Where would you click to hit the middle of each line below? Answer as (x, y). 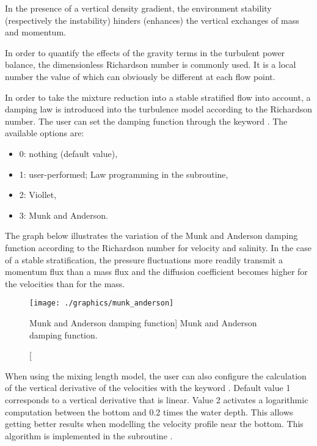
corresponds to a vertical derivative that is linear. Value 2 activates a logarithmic (157, 399)
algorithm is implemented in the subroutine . (89, 435)
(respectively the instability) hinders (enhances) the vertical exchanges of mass (152, 20)
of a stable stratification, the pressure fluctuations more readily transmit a (144, 259)
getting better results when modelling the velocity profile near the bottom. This (154, 424)
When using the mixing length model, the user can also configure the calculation (156, 375)
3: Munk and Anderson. (64, 215)
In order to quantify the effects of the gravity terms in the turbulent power (145, 52)
